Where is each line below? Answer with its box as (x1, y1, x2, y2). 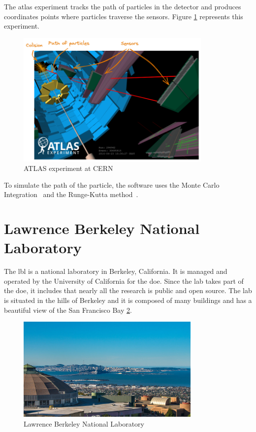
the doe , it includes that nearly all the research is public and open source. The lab (4, 285, 252, 296)
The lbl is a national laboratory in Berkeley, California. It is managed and (4, 266, 227, 276)
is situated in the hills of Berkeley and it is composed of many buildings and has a (4, 295, 252, 305)
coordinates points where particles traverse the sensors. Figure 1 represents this (4, 11, 243, 21)
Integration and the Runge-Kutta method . (4, 189, 138, 199)
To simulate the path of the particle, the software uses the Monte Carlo (4, 179, 220, 190)
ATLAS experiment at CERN (24, 163, 113, 173)
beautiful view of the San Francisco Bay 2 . (4, 304, 132, 315)
